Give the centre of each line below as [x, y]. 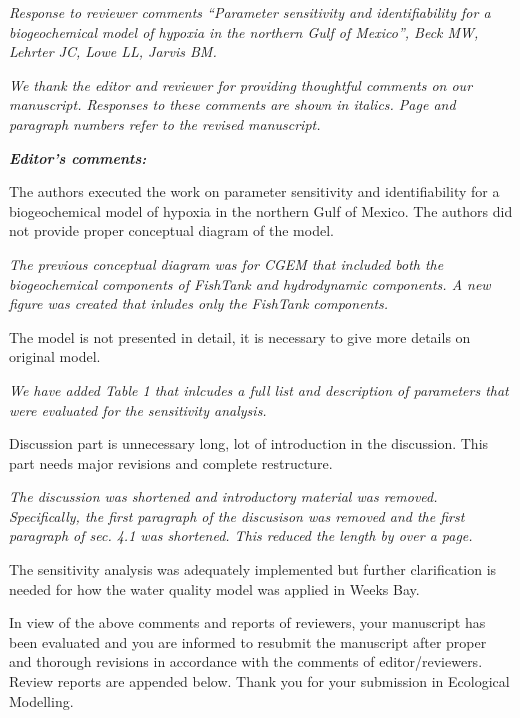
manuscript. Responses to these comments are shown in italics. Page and [232, 104]
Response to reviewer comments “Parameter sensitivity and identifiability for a [250, 12]
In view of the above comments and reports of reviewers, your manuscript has [247, 622]
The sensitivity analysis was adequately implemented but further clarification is [253, 569]
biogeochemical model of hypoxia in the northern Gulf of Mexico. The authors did [261, 210]
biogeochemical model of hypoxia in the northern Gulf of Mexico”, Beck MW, [244, 31]
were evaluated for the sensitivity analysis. [138, 409]
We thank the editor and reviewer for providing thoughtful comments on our [241, 84]
